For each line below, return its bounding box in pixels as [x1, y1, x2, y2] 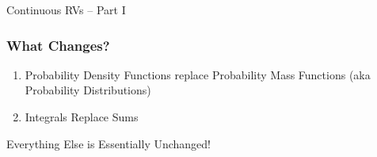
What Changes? [6, 35, 110, 55]
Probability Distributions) [25, 82, 151, 98]
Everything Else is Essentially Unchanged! [6, 135, 211, 151]
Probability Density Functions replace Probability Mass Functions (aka [25, 66, 371, 82]
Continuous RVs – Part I [6, 2, 126, 17]
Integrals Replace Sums [25, 109, 139, 124]
